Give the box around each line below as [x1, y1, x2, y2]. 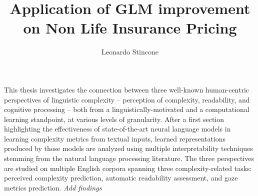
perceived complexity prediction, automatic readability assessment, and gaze [4, 172, 238, 183]
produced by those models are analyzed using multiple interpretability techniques [4, 143, 253, 153]
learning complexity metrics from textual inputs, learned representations [4, 133, 226, 143]
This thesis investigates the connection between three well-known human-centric [4, 84, 249, 94]
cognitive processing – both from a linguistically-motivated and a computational [4, 104, 249, 114]
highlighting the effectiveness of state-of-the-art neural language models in [4, 123, 231, 134]
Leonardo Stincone [101, 46, 158, 57]
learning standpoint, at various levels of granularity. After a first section [4, 113, 224, 124]
